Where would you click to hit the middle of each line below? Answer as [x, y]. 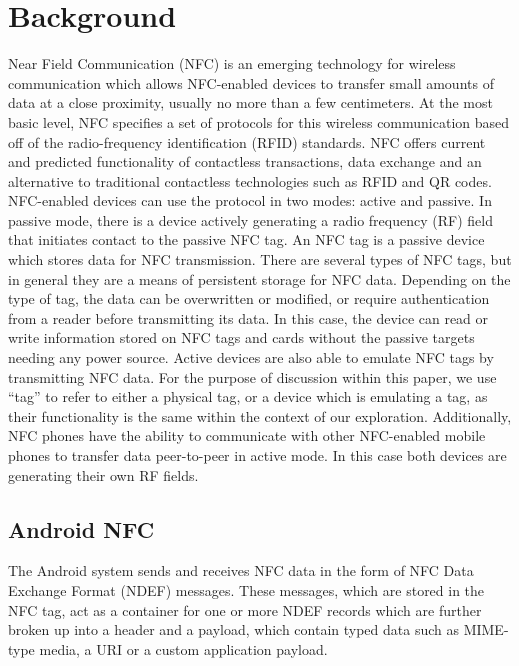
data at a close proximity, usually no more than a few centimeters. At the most [250, 102]
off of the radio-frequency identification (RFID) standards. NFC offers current [247, 141]
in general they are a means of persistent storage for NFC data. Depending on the [259, 278]
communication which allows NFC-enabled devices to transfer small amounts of [251, 82]
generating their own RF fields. [103, 474]
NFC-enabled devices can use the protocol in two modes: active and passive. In [250, 200]
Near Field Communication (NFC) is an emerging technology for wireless [232, 63]
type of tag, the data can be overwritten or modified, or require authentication [249, 298]
